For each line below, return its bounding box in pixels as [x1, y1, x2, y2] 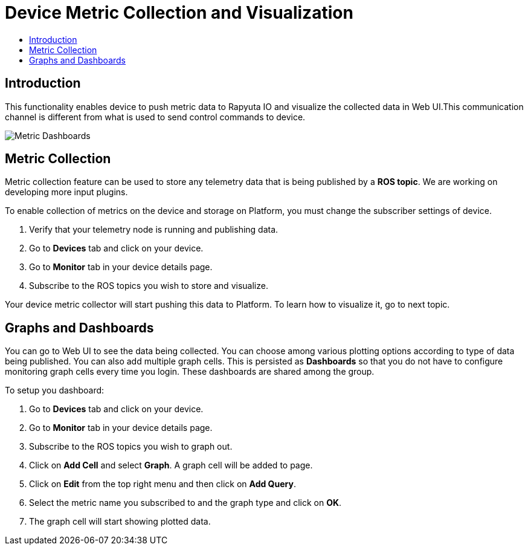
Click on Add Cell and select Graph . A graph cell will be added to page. [29, 460, 313, 471]
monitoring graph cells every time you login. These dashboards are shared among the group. [5, 366, 375, 377]
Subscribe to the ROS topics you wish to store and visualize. [29, 280, 268, 291]
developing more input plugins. [5, 187, 128, 198]
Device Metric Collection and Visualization [5, 2, 353, 23]
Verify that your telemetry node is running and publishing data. [29, 224, 278, 235]
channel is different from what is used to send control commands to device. [5, 111, 306, 122]
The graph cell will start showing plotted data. [29, 516, 211, 527]
